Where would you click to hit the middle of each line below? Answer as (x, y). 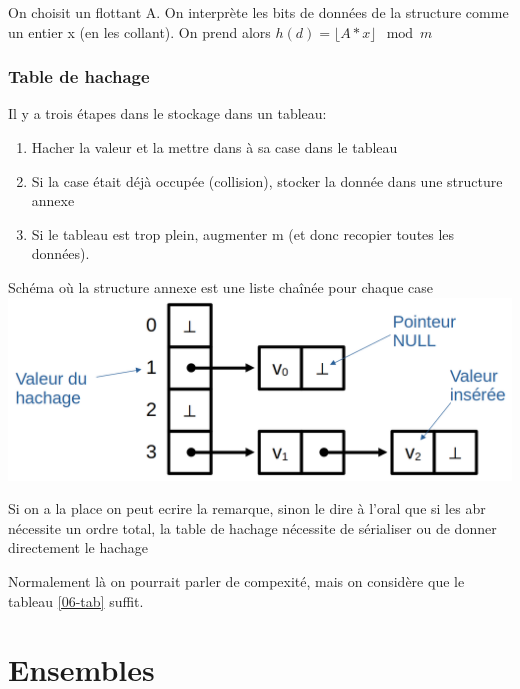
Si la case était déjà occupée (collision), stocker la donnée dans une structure (267, 180)
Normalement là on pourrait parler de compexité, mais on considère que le (236, 581)
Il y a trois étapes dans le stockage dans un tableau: (167, 113)
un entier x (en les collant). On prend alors (139, 31)
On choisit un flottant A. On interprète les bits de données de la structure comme (258, 12)
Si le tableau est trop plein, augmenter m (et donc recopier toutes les (243, 233)
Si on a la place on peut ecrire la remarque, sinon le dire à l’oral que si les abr (247, 508)
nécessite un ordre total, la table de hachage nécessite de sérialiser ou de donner (252, 527)
